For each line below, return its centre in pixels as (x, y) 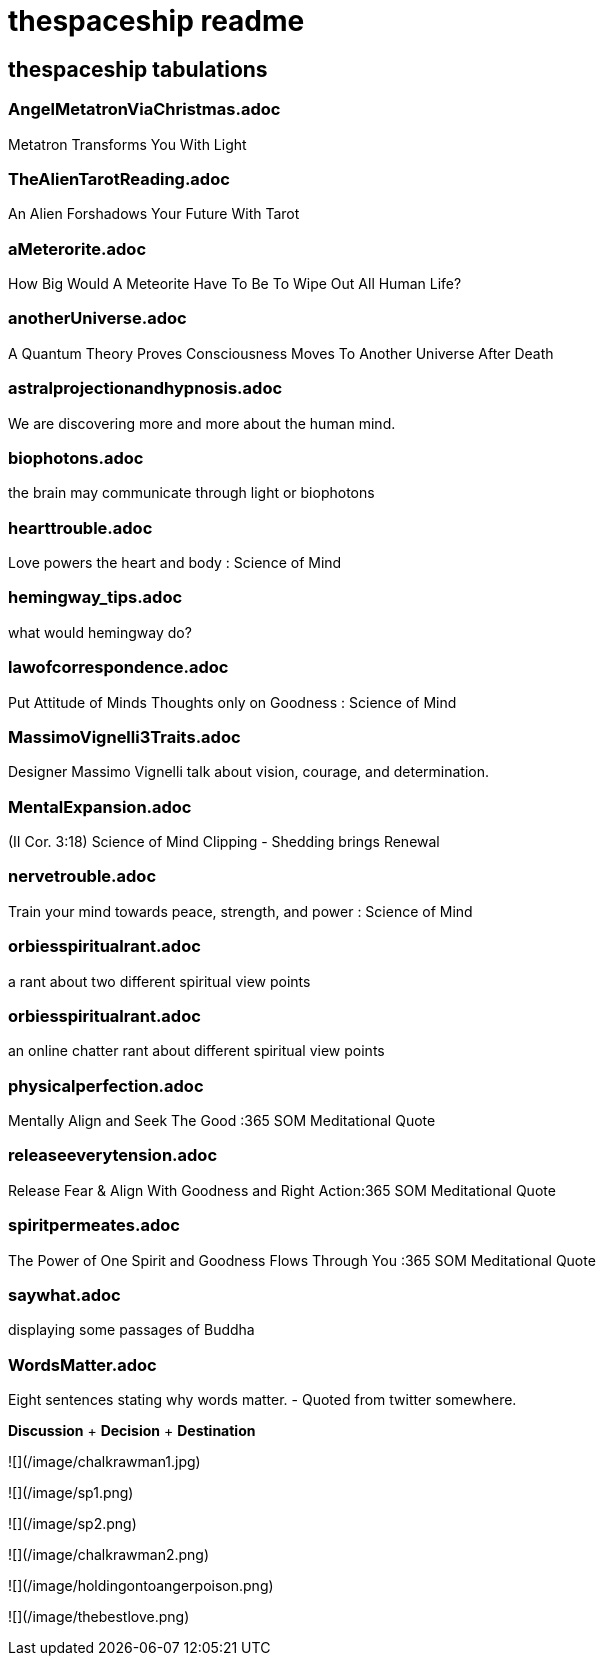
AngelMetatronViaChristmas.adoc (144, 109)
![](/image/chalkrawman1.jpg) (104, 1462)
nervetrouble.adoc (82, 876)
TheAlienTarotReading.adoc (119, 178)
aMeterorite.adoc (77, 248)
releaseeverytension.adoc (113, 1155)
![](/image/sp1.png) (71, 1493)
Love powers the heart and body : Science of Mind (175, 563)
